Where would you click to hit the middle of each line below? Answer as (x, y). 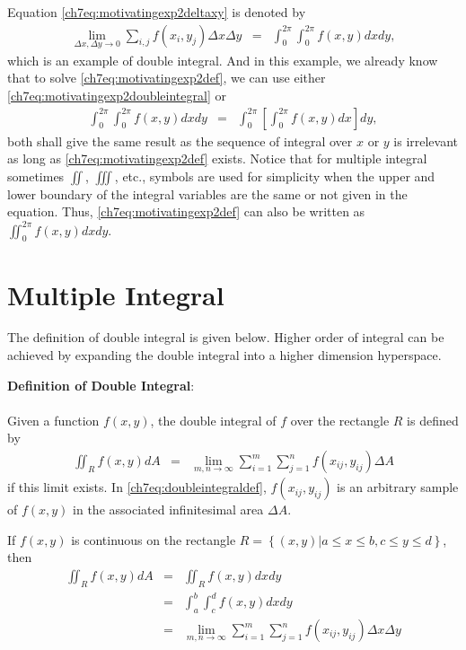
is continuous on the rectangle (154, 539)
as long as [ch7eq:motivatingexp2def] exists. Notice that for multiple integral (217, 158)
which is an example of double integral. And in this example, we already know (223, 60)
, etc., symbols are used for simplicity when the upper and (275, 176)
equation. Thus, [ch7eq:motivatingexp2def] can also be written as (186, 211)
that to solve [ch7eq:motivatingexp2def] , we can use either (167, 78)
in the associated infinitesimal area (168, 509)
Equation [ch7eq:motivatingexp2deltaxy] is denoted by (157, 12)
